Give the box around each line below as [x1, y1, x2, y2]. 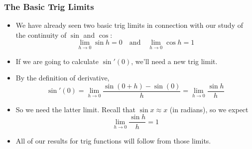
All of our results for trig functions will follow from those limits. [15, 135, 211, 146]
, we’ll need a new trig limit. [131, 56, 218, 66]
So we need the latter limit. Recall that [15, 104, 135, 114]
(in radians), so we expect [169, 104, 249, 114]
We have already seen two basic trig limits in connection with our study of [15, 20, 243, 30]
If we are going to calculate [15, 56, 99, 66]
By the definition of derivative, [15, 73, 110, 83]
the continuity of [15, 29, 67, 40]
